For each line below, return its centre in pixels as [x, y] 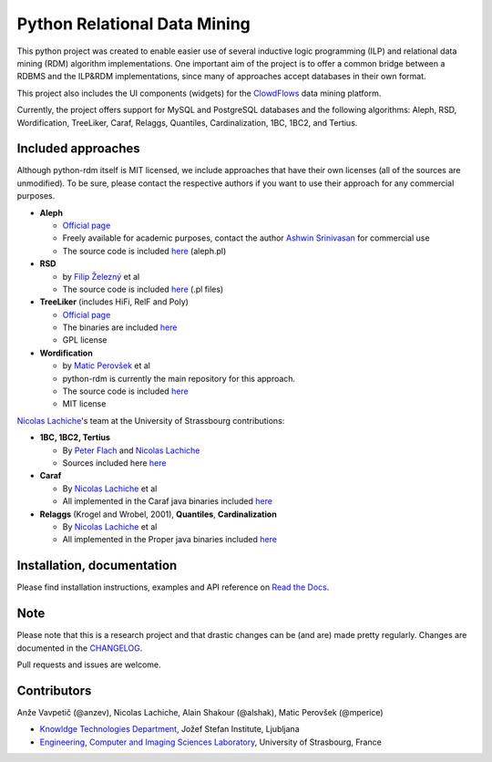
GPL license [85, 340]
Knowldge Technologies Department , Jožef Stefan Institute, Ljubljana [169, 729]
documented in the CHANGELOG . [80, 648]
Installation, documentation [97, 566]
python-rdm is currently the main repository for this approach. [179, 378]
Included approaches [78, 149]
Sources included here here [114, 463]
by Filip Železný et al [101, 276]
